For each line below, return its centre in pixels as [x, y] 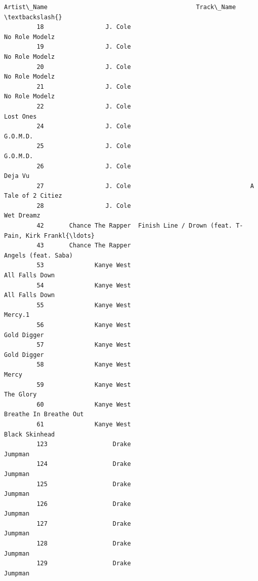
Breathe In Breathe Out [44, 414]
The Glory [20, 395]
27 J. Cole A [145, 186]
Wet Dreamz [22, 216]
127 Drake [84, 523]
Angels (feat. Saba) [39, 255]
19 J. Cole [84, 47]
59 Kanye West [84, 385]
